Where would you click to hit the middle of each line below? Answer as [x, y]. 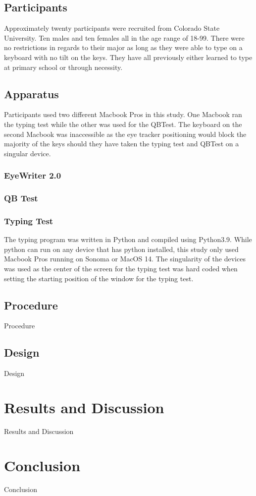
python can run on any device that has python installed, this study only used [121, 249]
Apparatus [31, 93]
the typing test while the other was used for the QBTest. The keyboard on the [123, 124]
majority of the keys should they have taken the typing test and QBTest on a [122, 144]
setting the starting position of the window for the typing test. [99, 278]
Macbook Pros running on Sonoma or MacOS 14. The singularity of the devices [125, 259]
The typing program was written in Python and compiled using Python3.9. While [128, 239]
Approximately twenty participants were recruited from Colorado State [112, 28]
